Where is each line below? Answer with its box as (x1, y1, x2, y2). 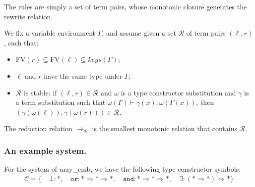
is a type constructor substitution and (121, 87, 236, 97)
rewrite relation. (4, 11, 53, 21)
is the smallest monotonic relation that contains (92, 123, 238, 134)
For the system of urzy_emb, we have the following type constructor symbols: (4, 164, 241, 174)
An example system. (4, 144, 87, 156)
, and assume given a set (102, 28, 176, 38)
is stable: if (23, 87, 57, 97)
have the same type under (44, 70, 123, 81)
